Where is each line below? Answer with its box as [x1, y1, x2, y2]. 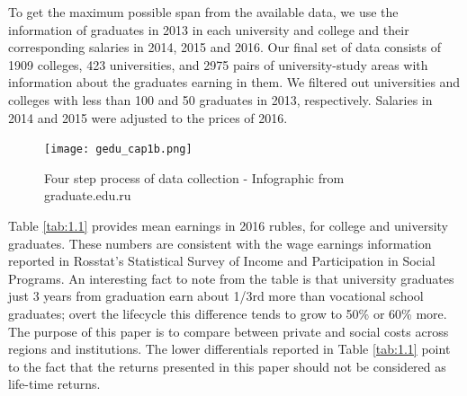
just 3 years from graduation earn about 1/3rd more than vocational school [8, 286, 424, 305]
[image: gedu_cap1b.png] [44, 143, 193, 156]
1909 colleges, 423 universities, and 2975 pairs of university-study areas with [8, 55, 428, 74]
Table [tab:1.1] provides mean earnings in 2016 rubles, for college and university [8, 216, 448, 234]
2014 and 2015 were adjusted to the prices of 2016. [8, 108, 288, 127]
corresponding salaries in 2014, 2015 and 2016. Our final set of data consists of [8, 38, 441, 57]
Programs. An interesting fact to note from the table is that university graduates [8, 268, 454, 287]
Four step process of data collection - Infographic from [44, 168, 345, 187]
